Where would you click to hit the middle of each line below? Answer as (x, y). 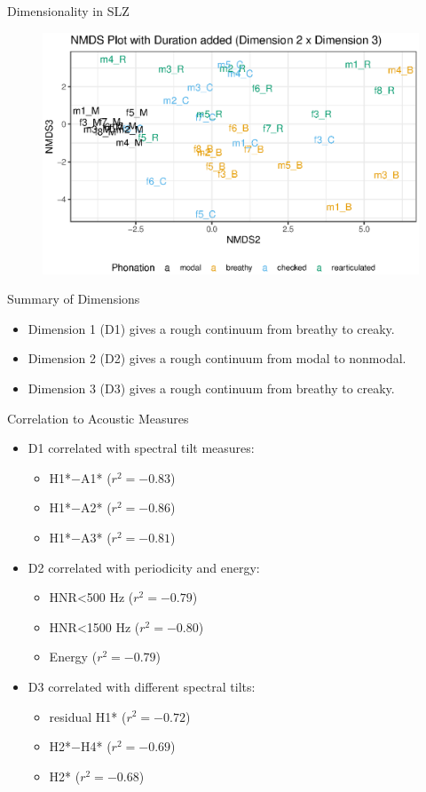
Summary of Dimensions (74, 299)
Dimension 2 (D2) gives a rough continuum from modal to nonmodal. (217, 358)
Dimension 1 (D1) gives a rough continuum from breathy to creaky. (211, 328)
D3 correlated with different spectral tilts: (142, 686)
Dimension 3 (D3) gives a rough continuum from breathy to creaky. (211, 388)
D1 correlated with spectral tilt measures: (141, 448)
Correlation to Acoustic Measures (98, 418)
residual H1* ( (88, 716)
